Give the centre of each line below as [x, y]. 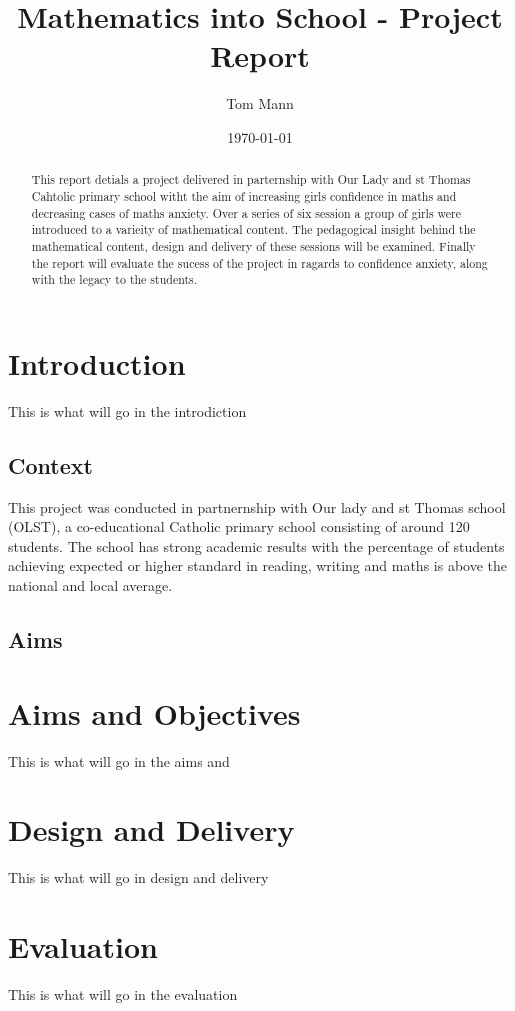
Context [50, 464]
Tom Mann [260, 103]
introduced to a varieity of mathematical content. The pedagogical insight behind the [253, 229]
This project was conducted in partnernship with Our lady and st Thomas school [257, 506]
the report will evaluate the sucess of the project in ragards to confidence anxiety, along [259, 262]
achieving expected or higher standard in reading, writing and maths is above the [258, 565]
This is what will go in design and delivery [138, 877]
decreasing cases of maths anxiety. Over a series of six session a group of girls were [246, 212]
